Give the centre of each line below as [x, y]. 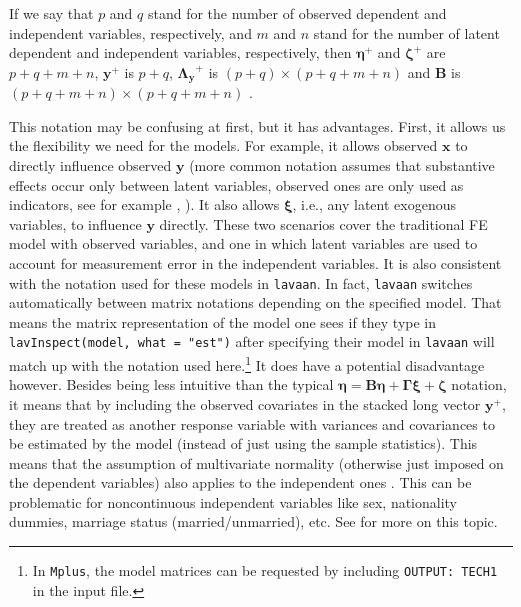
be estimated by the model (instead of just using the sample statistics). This [243, 443]
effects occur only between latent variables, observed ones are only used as [236, 184]
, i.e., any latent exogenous [374, 204]
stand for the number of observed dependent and [297, 13]
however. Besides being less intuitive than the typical [171, 384]
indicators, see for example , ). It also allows [144, 204]
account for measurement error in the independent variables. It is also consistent [255, 262]
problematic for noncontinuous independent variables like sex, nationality [233, 501]
